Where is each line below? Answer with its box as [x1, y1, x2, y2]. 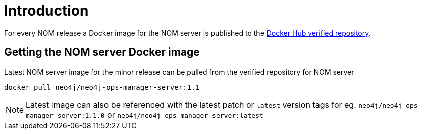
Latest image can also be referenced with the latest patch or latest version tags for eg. [26, 99, 356, 110]
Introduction [4, 2, 89, 19]
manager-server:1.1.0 [26, 111, 105, 119]
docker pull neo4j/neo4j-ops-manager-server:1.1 [4, 83, 200, 91]
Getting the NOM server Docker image [4, 46, 200, 59]
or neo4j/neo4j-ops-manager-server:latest [107, 109, 263, 120]
